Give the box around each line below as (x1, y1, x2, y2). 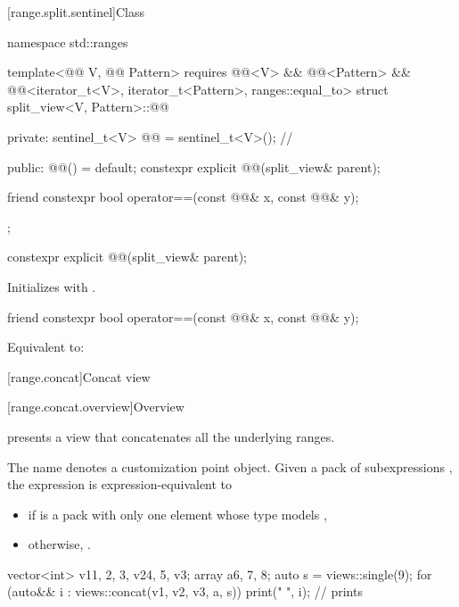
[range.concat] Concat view (7, 367, 151, 386)
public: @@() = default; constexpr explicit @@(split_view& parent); (7, 157, 381, 176)
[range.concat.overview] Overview (7, 397, 184, 416)
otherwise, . (28, 535, 91, 553)
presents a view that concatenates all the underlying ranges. (7, 427, 335, 445)
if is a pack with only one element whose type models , (28, 504, 327, 523)
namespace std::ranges (7, 32, 128, 51)
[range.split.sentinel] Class (7, 3, 144, 21)
